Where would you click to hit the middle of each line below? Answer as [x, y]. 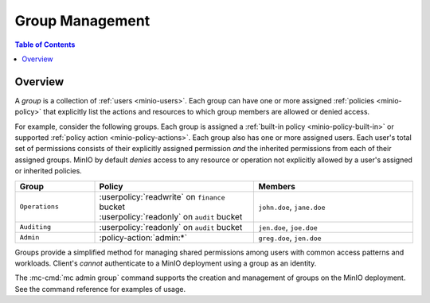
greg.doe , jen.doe [290, 237]
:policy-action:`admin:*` [143, 237]
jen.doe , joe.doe [288, 227]
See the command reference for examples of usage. [100, 289]
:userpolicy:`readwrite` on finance [162, 196]
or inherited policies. [49, 171]
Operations [39, 207]
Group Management [82, 21]
